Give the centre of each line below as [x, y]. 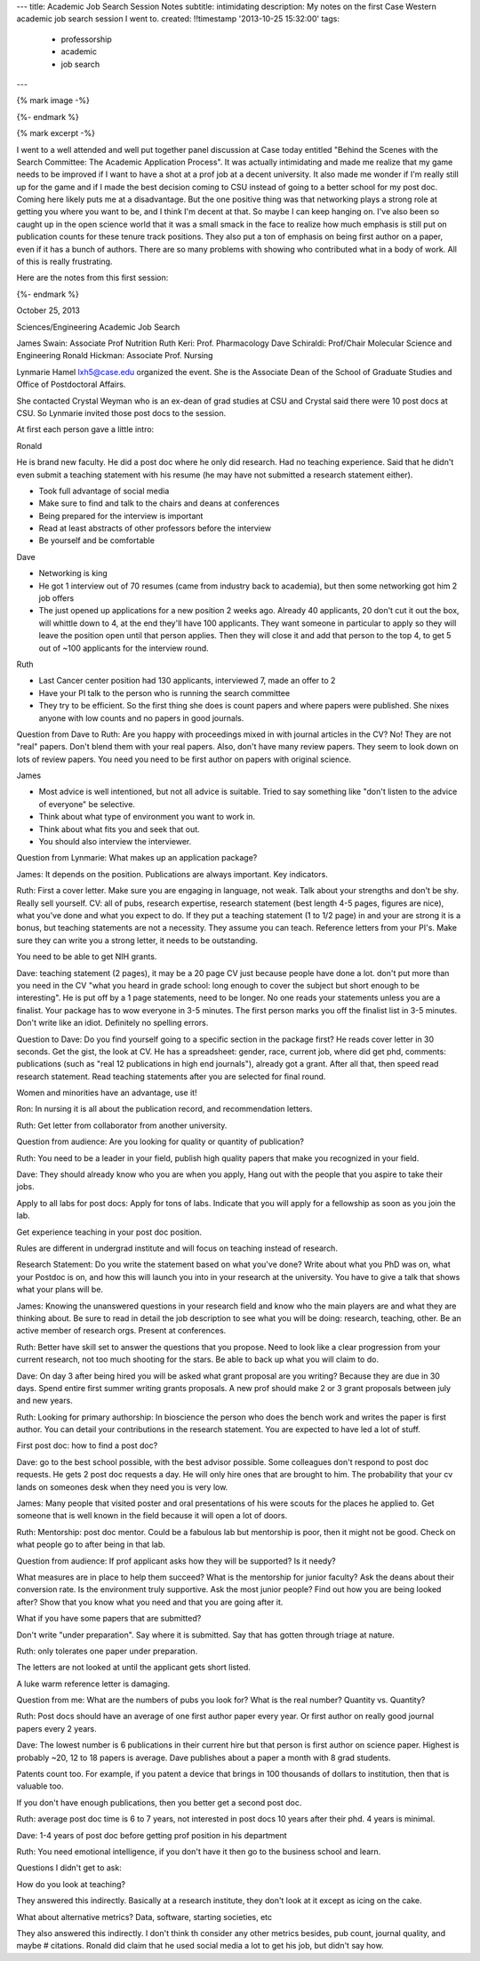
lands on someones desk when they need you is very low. [122, 1487]
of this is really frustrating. [64, 261]
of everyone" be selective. [87, 804]
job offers [56, 598]
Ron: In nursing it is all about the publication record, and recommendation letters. [164, 1109]
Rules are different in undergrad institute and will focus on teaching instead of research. [177, 1248]
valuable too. [40, 1786]
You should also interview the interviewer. [115, 842]
